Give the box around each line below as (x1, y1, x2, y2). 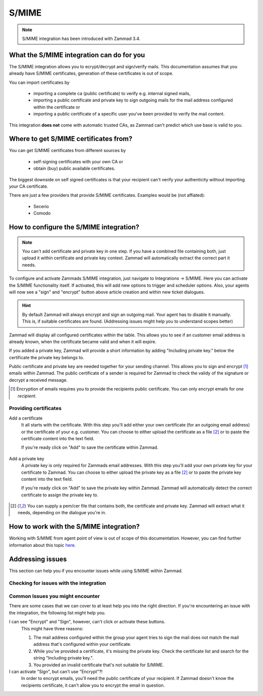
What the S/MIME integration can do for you (9, 51, 145, 59)
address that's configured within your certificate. (33, 641, 131, 647)
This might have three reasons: (21, 625, 84, 631)
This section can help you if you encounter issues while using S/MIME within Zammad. (9, 568, 183, 574)
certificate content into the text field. (21, 435, 94, 441)
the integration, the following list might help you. (9, 610, 106, 616)
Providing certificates (9, 405, 62, 412)
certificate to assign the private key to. (21, 492, 98, 498)
